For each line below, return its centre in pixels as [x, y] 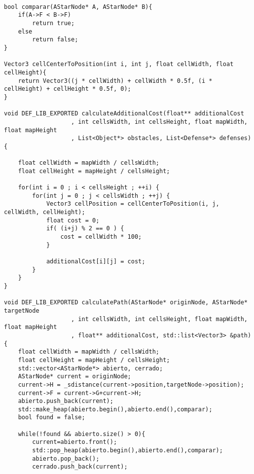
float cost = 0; [73, 220]
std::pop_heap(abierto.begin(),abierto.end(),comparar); [127, 451]
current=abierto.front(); [75, 442]
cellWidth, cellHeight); [45, 212]
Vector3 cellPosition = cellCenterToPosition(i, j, [133, 204]
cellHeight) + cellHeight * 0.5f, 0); [68, 89]
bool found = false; [52, 418]
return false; [55, 40]
